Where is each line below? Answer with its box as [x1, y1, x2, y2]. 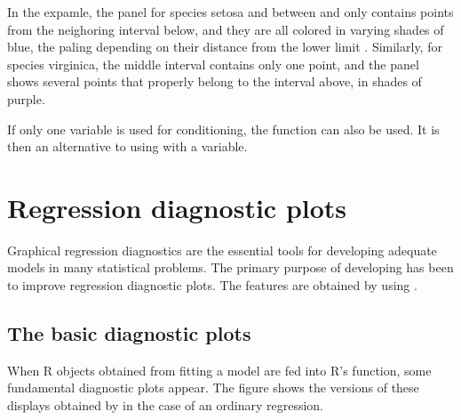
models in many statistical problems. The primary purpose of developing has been [7, 258, 454, 277]
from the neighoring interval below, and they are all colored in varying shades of [7, 20, 444, 38]
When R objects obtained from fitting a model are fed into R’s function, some [7, 360, 432, 379]
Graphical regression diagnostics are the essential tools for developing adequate [7, 240, 437, 259]
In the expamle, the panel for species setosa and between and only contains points [7, 3, 454, 20]
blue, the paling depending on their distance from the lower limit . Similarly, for [7, 37, 442, 56]
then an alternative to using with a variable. [7, 137, 248, 156]
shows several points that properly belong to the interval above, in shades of [7, 72, 422, 91]
